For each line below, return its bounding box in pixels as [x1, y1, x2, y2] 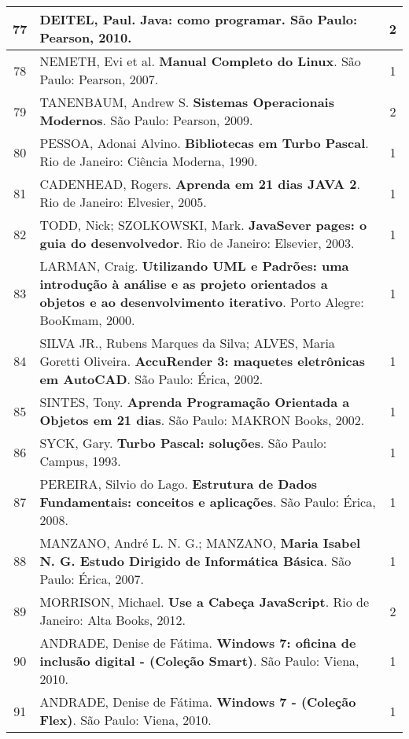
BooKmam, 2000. [39, 311, 135, 329]
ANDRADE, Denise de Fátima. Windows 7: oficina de [39, 634, 356, 652]
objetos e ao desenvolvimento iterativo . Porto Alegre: [39, 293, 364, 311]
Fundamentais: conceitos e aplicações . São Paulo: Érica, [39, 493, 376, 511]
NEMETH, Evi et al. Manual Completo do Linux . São [39, 52, 361, 70]
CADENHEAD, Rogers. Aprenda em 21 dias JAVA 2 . [39, 175, 360, 193]
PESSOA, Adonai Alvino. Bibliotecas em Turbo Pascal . [39, 134, 369, 152]
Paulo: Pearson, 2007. [39, 70, 159, 88]
